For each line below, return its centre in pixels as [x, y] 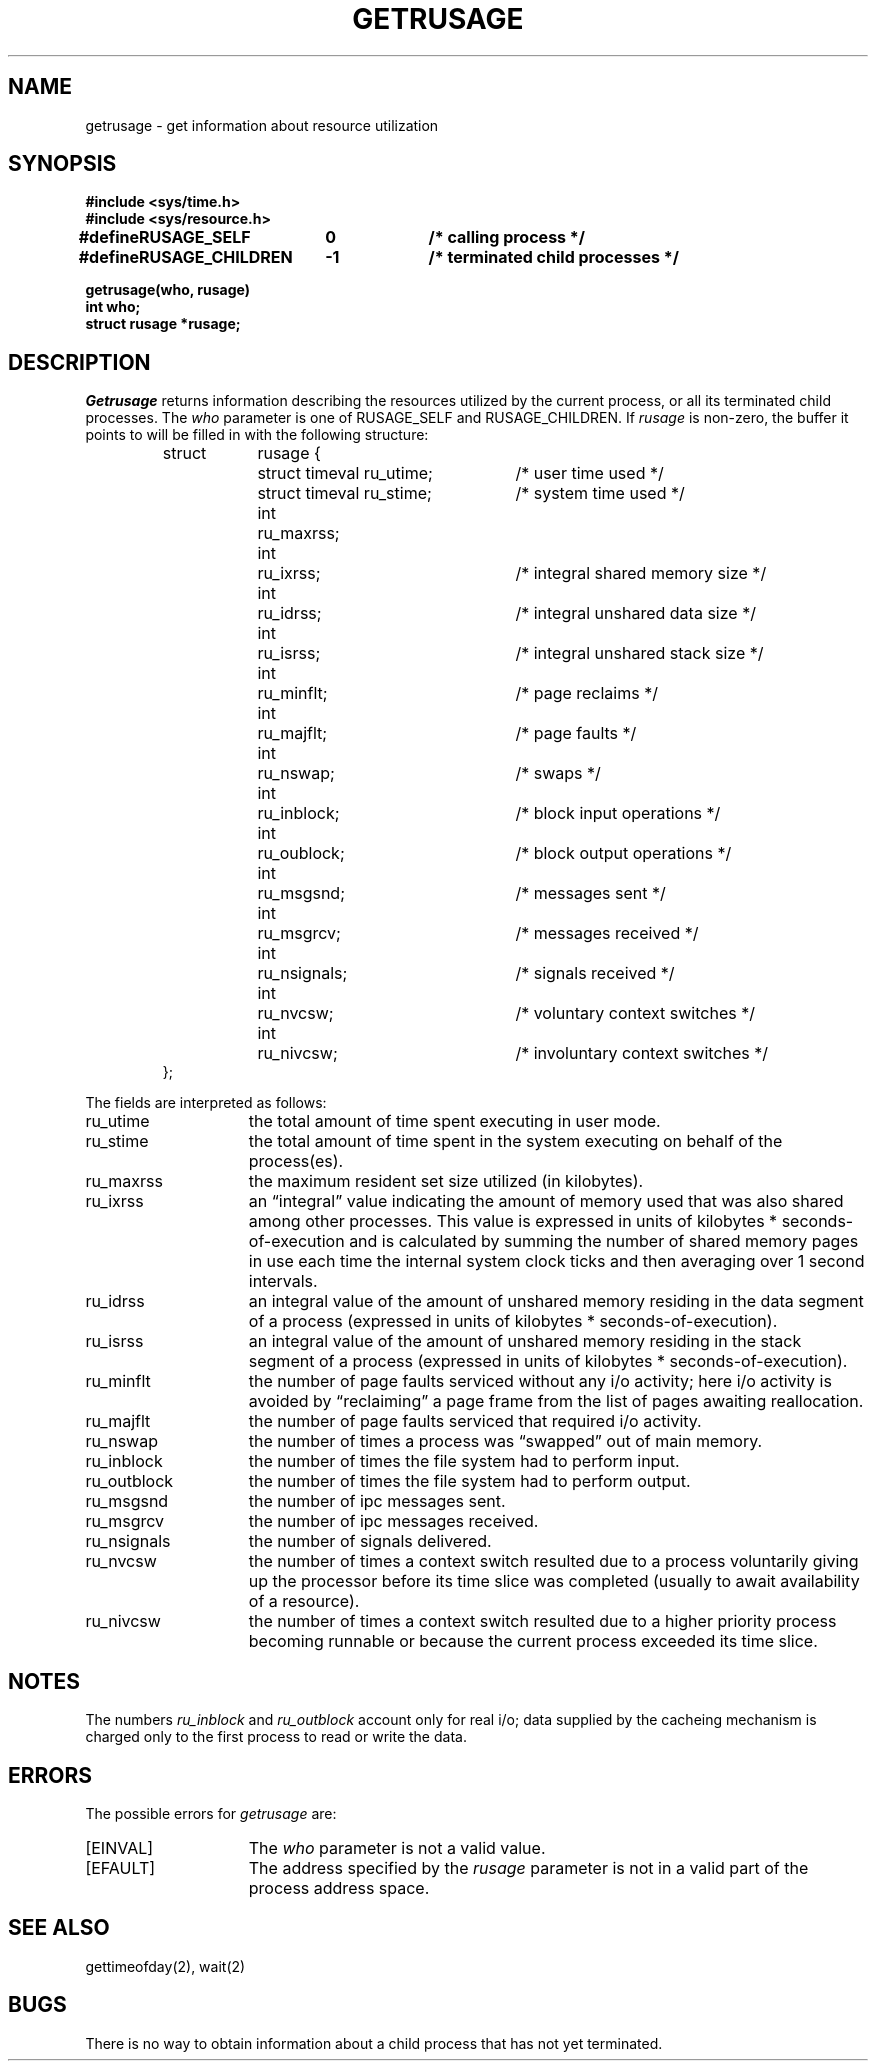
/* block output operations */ [623, 853]
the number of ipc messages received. [393, 1521]
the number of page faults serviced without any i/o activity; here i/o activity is [540, 1381]
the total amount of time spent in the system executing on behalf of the [515, 1141]
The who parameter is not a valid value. [397, 1847]
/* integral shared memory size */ [641, 573]
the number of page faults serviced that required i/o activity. [475, 1421]
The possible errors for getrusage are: [211, 1813]
